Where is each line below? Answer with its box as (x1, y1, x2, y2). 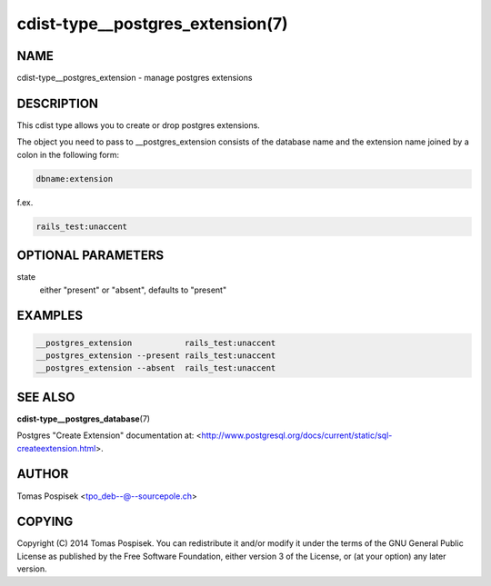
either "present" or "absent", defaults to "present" (39, 284, 227, 295)
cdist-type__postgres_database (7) (16, 413, 150, 424)
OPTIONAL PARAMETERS (16, 248, 165, 263)
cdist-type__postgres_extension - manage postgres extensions (16, 73, 253, 84)
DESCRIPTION (16, 95, 99, 111)
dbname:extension (35, 174, 114, 184)
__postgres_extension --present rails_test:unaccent (35, 350, 276, 361)
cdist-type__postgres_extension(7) (16, 14, 288, 34)
